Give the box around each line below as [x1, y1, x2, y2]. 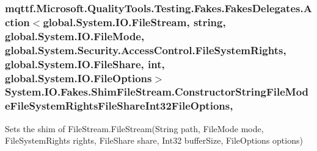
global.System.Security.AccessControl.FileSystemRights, [5, 42, 286, 57]
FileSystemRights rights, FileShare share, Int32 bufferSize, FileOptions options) [5, 134, 303, 147]
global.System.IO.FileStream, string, [43, 14, 226, 29]
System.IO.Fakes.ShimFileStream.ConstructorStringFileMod [5, 84, 309, 99]
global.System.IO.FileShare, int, [5, 56, 165, 71]
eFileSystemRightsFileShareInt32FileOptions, [5, 98, 233, 113]
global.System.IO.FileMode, [5, 28, 145, 43]
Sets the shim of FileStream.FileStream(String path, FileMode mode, [5, 122, 264, 135]
